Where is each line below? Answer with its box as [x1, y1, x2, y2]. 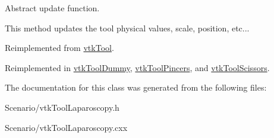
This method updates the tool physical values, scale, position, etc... [5, 21, 250, 34]
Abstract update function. [5, 2, 100, 14]
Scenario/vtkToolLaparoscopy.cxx [5, 121, 128, 133]
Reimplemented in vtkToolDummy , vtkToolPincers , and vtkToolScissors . [5, 61, 270, 73]
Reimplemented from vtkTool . [5, 41, 114, 54]
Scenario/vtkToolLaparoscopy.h [5, 101, 119, 113]
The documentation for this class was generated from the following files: [5, 81, 267, 94]
